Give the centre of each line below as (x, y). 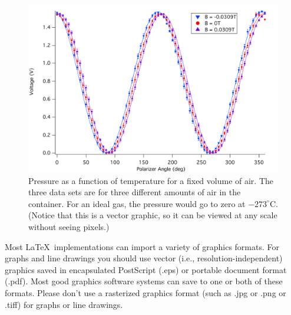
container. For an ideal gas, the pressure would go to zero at (137, 203)
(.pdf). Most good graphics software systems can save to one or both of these (144, 281)
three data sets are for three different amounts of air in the (135, 192)
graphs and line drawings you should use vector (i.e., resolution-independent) (144, 258)
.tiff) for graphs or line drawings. (64, 304)
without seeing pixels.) (69, 227)
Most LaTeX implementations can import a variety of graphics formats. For (142, 246)
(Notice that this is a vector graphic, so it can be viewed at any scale (153, 215)
